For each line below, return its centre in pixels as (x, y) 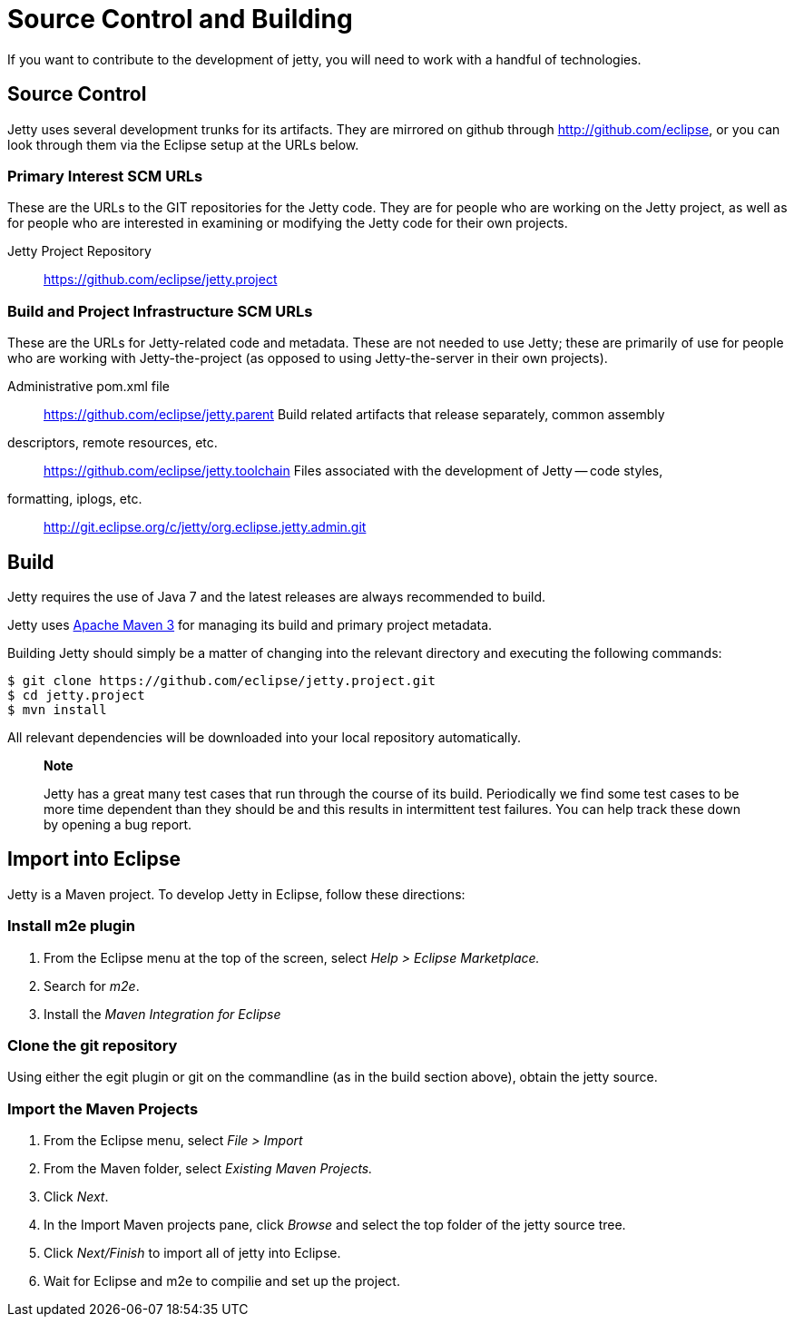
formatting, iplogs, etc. (75, 499)
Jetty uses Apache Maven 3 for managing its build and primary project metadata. (250, 624)
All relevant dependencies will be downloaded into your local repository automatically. (264, 737)
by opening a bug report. (118, 824)
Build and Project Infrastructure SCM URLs (160, 311)
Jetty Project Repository (79, 251)
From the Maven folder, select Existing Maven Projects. (208, 1169)
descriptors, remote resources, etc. (113, 443)
